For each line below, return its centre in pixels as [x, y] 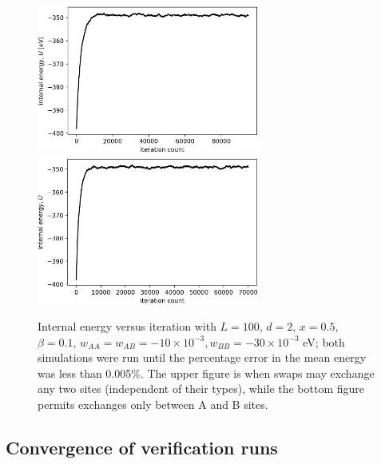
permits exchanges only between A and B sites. [153, 404]
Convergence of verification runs [142, 447]
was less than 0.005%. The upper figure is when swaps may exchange [206, 373]
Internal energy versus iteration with [127, 325]
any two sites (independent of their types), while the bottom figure [201, 389]
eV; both [324, 341]
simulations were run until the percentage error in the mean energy [202, 357]
